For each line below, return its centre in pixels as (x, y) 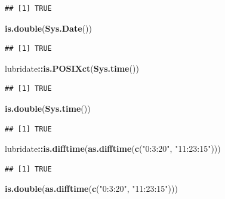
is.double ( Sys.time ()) (48, 108)
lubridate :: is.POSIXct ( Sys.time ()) (72, 68)
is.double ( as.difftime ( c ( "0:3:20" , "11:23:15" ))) (91, 189)
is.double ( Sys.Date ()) (48, 28)
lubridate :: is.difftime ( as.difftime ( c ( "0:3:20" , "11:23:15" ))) (113, 149)
